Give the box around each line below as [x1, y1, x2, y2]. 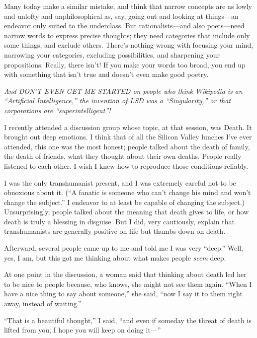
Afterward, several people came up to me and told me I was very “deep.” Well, [4, 243, 243, 253]
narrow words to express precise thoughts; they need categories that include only [4, 30, 250, 40]
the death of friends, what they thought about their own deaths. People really [4, 151, 242, 161]
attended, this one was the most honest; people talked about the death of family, [4, 141, 250, 151]
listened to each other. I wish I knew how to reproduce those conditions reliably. [4, 160, 249, 171]
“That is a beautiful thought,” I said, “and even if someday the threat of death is [4, 315, 252, 325]
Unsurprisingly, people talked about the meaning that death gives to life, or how [4, 206, 249, 217]
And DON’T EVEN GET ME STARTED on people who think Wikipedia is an [4, 85, 243, 96]
